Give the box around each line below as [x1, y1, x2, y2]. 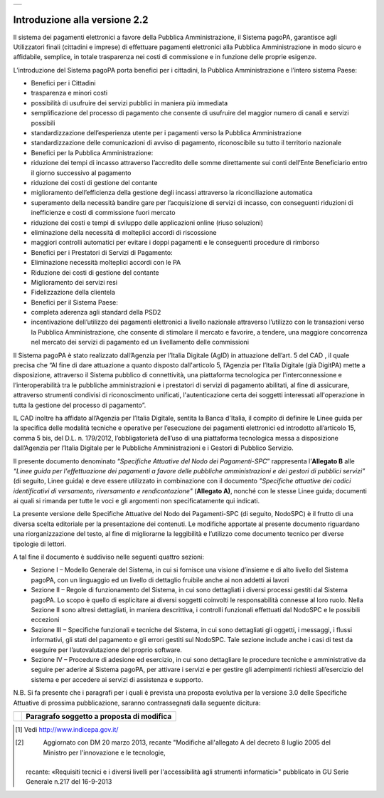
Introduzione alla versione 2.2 [13, 14, 149, 26]
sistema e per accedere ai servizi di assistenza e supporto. [31, 675, 203, 683]
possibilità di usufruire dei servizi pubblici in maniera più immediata [31, 98, 228, 107]
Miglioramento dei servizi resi [31, 278, 117, 286]
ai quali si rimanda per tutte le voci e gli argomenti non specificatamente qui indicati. [13, 497, 260, 505]
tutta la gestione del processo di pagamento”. [13, 401, 146, 409]
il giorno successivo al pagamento [31, 168, 132, 177]
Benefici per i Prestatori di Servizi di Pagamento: [31, 248, 174, 256]
